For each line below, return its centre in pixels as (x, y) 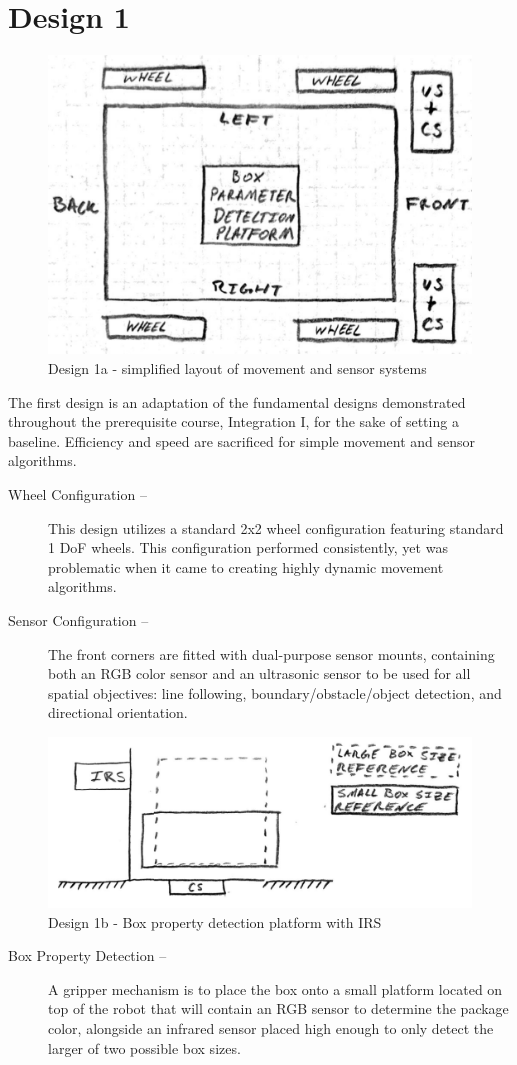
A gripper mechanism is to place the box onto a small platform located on (275, 988)
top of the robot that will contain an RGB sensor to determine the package (278, 1008)
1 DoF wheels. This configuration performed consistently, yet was (248, 547)
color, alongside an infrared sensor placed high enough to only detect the (271, 1027)
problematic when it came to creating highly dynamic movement (246, 566)
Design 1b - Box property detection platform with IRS (215, 921)
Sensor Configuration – (78, 620)
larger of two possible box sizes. (144, 1047)
